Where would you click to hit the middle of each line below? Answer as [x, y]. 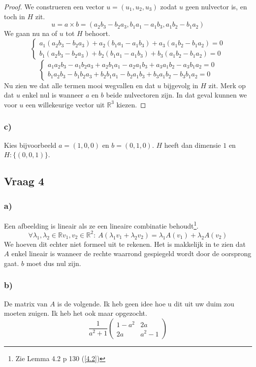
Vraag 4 [24, 181]
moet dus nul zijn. [54, 263]
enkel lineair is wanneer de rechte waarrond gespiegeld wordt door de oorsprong [131, 253]
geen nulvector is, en [216, 6]
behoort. [97, 33]
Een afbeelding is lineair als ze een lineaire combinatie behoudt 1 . [101, 225]
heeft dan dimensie [192, 145]
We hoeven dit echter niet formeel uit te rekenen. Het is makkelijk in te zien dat [125, 244]
